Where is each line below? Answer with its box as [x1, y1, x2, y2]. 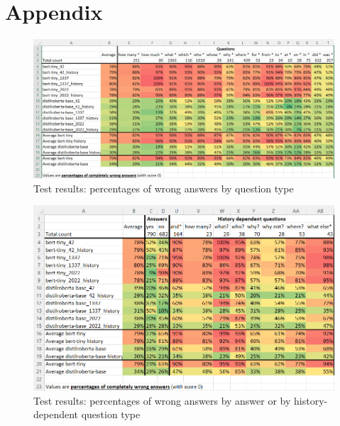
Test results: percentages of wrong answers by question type [33, 180, 294, 195]
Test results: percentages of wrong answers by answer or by [33, 393, 291, 408]
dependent [33, 407, 79, 422]
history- [294, 393, 328, 408]
